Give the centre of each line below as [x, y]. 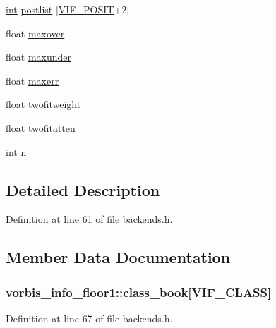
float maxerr [32, 80]
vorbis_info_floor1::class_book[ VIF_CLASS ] [139, 292]
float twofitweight [43, 104]
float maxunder [39, 57]
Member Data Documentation [118, 257]
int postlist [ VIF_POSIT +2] [68, 9]
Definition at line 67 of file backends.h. [89, 318]
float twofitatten [41, 127]
